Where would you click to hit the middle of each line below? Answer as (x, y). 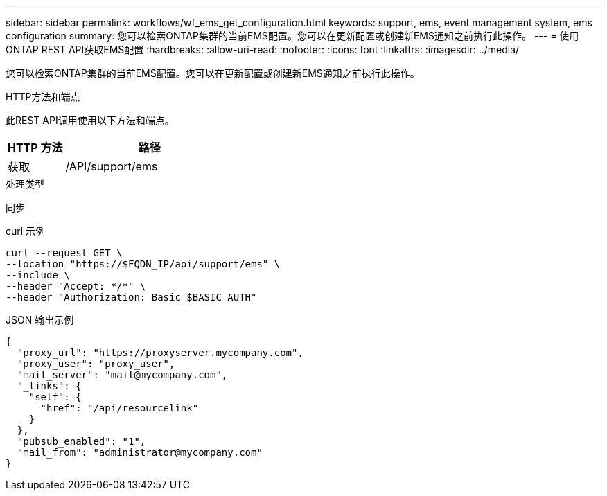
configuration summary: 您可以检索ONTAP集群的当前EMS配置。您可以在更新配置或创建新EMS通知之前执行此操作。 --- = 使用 (292, 36)
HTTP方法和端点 (43, 97)
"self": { (55, 397)
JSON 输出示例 (40, 320)
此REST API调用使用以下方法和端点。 (90, 120)
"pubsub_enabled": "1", (81, 441)
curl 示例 (26, 231)
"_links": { (49, 386)
